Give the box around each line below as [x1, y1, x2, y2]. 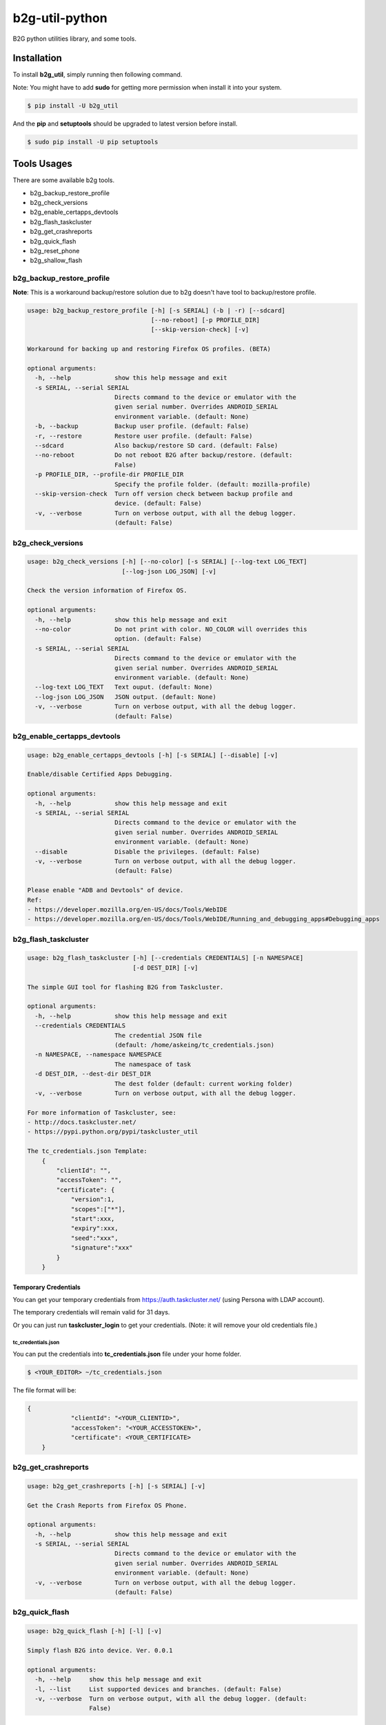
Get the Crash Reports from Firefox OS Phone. [27, 1501, 187, 1509]
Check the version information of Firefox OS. [27, 586, 187, 595]
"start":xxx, [70, 1215, 115, 1223]
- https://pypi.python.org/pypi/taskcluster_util [27, 1128, 199, 1136]
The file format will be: [12, 1386, 77, 1394]
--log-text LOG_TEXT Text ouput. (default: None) [34, 683, 213, 691]
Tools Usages [12, 158, 72, 170]
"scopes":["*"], [70, 1205, 126, 1213]
